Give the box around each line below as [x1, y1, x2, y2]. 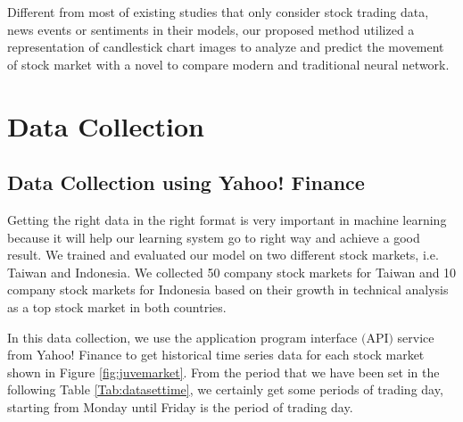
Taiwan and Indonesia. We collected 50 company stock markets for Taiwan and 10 [7, 262, 457, 281]
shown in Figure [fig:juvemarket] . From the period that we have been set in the [7, 362, 440, 381]
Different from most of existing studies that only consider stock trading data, [7, 3, 429, 21]
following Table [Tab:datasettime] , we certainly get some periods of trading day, [7, 380, 443, 399]
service [397, 327, 434, 346]
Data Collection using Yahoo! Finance [7, 169, 365, 196]
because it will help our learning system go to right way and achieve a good [7, 228, 420, 246]
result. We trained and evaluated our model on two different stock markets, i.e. [7, 245, 439, 264]
